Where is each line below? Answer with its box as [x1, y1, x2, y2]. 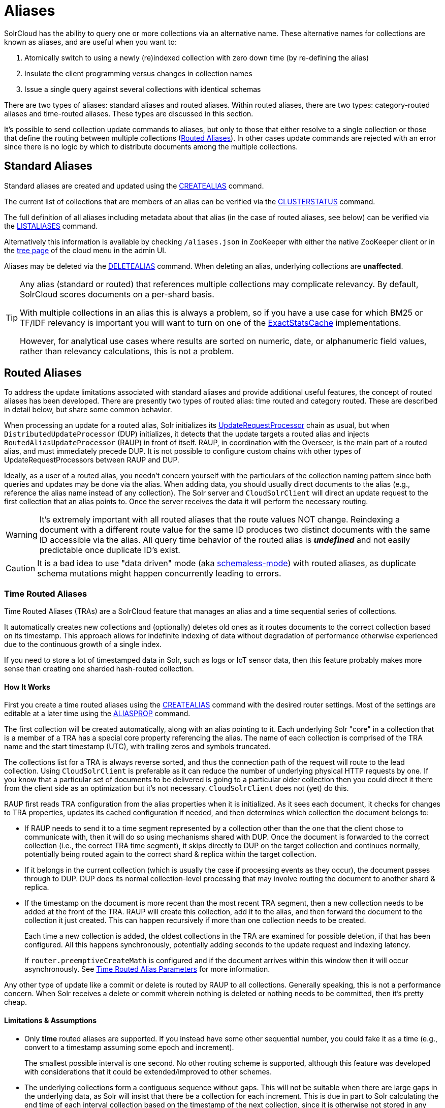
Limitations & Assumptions [4, 1016, 97, 1025]
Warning [6, 530, 38, 540]
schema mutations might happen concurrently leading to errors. [37, 568, 281, 579]
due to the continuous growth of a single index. [4, 640, 162, 649]
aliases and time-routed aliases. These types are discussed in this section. [4, 109, 253, 118]
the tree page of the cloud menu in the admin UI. [4, 245, 167, 255]
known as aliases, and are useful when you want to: [4, 37, 177, 46]
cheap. [4, 998, 27, 1007]
